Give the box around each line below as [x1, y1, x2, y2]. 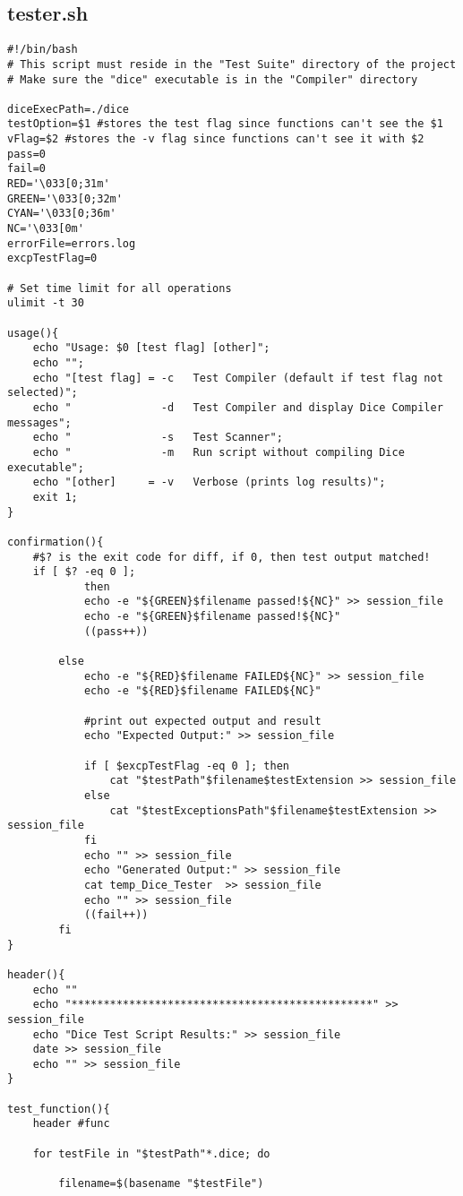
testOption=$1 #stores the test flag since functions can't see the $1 [7, 117, 443, 131]
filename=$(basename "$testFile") [58, 1177, 264, 1191]
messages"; [7, 416, 72, 429]
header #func [32, 1117, 110, 1131]
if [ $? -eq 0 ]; [32, 565, 136, 579]
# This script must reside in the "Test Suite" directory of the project [7, 57, 457, 71]
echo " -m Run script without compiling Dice [32, 445, 405, 459]
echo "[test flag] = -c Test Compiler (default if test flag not [32, 371, 443, 384]
